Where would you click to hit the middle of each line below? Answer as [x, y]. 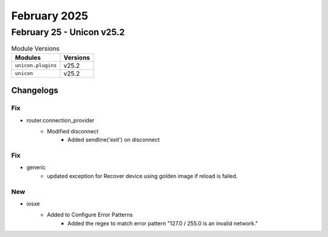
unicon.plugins [36, 66]
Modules [28, 58]
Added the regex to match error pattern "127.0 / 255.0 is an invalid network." [163, 223]
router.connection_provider [60, 120]
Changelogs [35, 91]
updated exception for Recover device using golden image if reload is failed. [142, 176]
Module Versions [36, 48]
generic [36, 167]
